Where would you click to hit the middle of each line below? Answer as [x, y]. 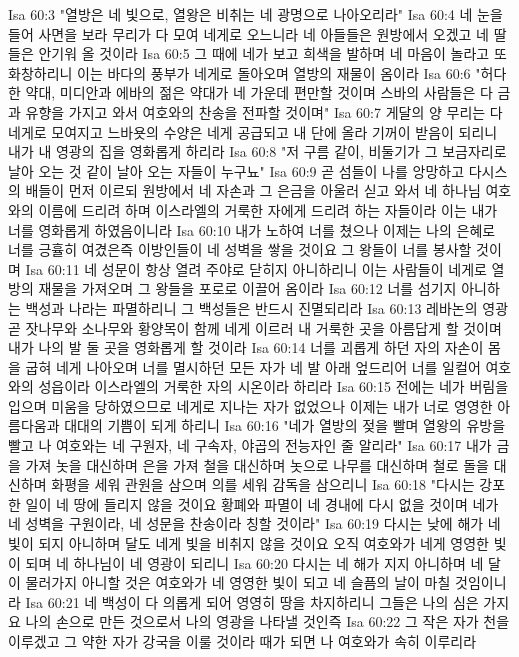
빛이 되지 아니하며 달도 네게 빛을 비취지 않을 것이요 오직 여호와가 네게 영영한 [248, 543]
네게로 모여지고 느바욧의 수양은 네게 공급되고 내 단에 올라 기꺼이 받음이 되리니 [253, 131]
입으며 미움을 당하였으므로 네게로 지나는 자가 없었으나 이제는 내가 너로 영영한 [250, 405]
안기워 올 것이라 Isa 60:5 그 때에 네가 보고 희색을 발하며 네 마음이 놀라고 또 [272, 53]
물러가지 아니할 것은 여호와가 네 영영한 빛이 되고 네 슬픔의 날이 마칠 [238, 582]
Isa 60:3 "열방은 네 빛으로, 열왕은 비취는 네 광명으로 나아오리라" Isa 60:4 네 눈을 [255, 14]
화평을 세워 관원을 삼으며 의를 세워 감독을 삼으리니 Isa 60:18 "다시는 [263, 484]
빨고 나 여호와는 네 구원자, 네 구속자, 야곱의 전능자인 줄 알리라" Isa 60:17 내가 [250, 445]
